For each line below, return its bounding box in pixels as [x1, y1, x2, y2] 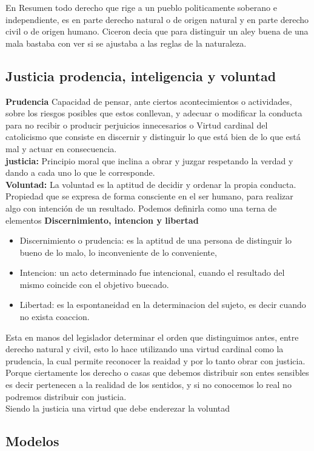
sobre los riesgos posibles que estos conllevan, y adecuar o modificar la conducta [5, 107, 302, 119]
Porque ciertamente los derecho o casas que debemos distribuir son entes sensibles [5, 366, 309, 379]
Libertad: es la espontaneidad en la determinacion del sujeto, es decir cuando [19, 298, 306, 311]
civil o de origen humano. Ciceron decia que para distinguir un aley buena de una [5, 25, 309, 38]
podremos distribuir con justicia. [5, 390, 127, 403]
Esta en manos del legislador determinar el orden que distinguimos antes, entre [5, 330, 299, 343]
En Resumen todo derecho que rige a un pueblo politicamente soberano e [5, 1, 277, 13]
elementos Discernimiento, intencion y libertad [5, 213, 199, 226]
